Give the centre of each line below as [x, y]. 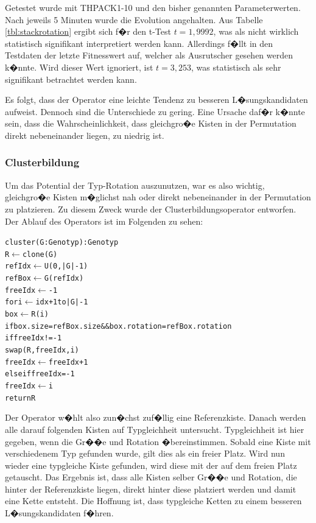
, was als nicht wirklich [256, 31]
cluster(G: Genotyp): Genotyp [62, 243]
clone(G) [40, 254]
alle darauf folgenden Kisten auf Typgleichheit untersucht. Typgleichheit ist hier [155, 429]
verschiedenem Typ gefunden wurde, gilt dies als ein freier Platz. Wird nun [145, 453]
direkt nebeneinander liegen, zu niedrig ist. [85, 135]
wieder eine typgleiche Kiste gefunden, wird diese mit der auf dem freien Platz [151, 465]
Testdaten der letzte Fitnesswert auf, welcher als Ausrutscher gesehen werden [149, 55]
